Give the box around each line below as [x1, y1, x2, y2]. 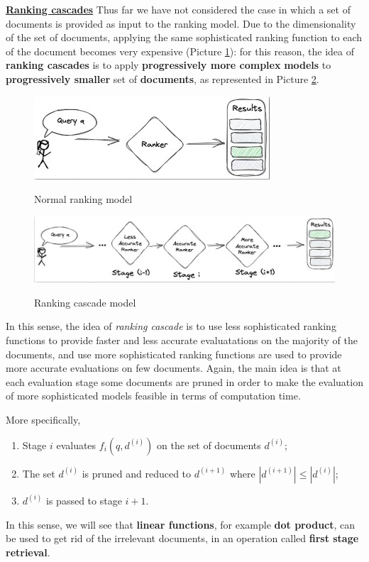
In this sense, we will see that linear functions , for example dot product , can [6, 517, 356, 531]
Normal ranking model [34, 192, 133, 206]
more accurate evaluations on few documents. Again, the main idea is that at [6, 360, 341, 375]
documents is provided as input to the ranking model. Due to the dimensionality [6, 16, 356, 31]
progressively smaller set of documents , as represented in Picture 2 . [6, 71, 319, 86]
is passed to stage [46, 492, 122, 507]
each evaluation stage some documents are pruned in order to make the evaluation [6, 374, 363, 389]
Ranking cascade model [34, 294, 136, 309]
